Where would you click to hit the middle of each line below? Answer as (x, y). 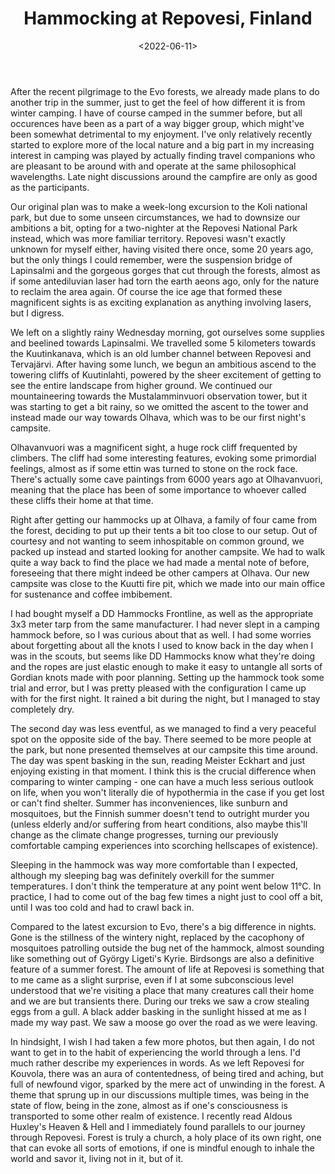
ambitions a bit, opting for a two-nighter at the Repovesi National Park (154, 228)
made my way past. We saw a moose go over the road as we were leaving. (164, 1022)
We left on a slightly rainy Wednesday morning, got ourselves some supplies (167, 332)
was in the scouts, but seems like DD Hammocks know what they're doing (163, 656)
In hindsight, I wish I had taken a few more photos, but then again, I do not (162, 1041)
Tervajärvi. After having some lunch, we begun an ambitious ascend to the (163, 364)
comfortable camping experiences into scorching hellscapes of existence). (164, 845)
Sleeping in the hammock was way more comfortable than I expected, (154, 864)
